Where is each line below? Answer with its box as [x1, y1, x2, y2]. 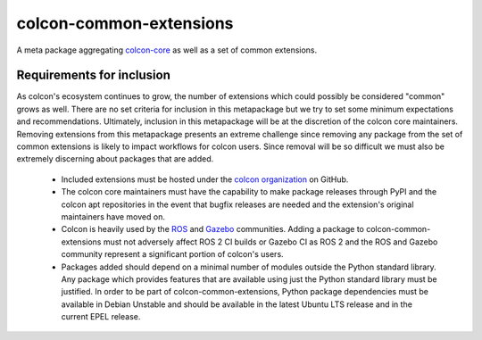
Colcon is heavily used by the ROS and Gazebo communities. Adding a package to [61, 224, 365, 235]
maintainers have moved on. [61, 211, 165, 222]
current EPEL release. [61, 311, 141, 322]
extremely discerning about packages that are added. [16, 153, 214, 164]
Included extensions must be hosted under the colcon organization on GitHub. [61, 174, 349, 185]
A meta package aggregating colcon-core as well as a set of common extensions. [16, 45, 318, 55]
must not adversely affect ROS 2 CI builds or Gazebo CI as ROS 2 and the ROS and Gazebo [103, 236, 438, 247]
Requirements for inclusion [16, 68, 171, 83]
